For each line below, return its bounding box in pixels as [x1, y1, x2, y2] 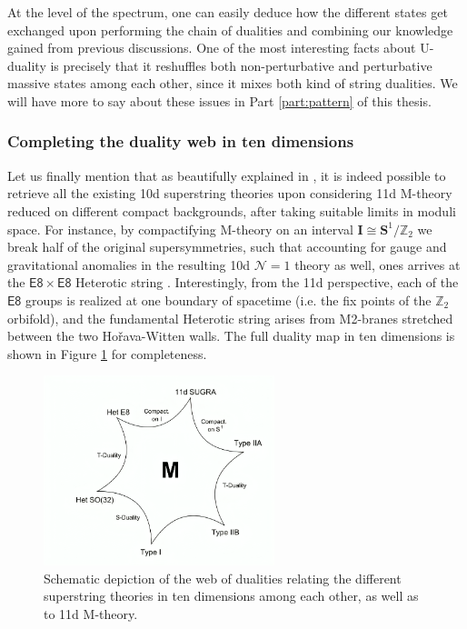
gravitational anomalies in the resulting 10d [7, 255, 251, 274]
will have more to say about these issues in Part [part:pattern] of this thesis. [7, 91, 432, 110]
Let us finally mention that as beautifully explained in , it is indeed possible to [7, 165, 446, 185]
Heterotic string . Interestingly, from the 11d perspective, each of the [75, 273, 459, 292]
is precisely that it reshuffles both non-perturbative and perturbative [50, 55, 432, 75]
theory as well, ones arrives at [294, 255, 461, 274]
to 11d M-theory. [44, 604, 138, 623]
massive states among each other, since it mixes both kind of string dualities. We [7, 74, 458, 93]
